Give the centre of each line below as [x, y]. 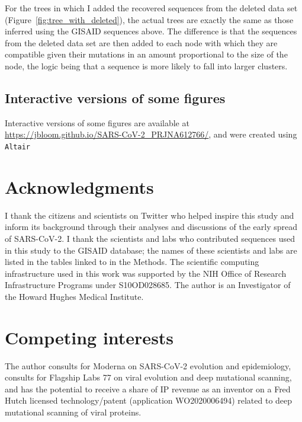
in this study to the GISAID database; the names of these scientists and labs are [151, 250]
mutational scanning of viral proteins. [73, 412]
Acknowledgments [79, 186]
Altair [17, 147]
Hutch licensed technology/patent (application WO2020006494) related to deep [149, 400]
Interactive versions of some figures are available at [97, 122]
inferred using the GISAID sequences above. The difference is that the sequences [151, 31]
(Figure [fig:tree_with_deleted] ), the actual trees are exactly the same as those [149, 19]
